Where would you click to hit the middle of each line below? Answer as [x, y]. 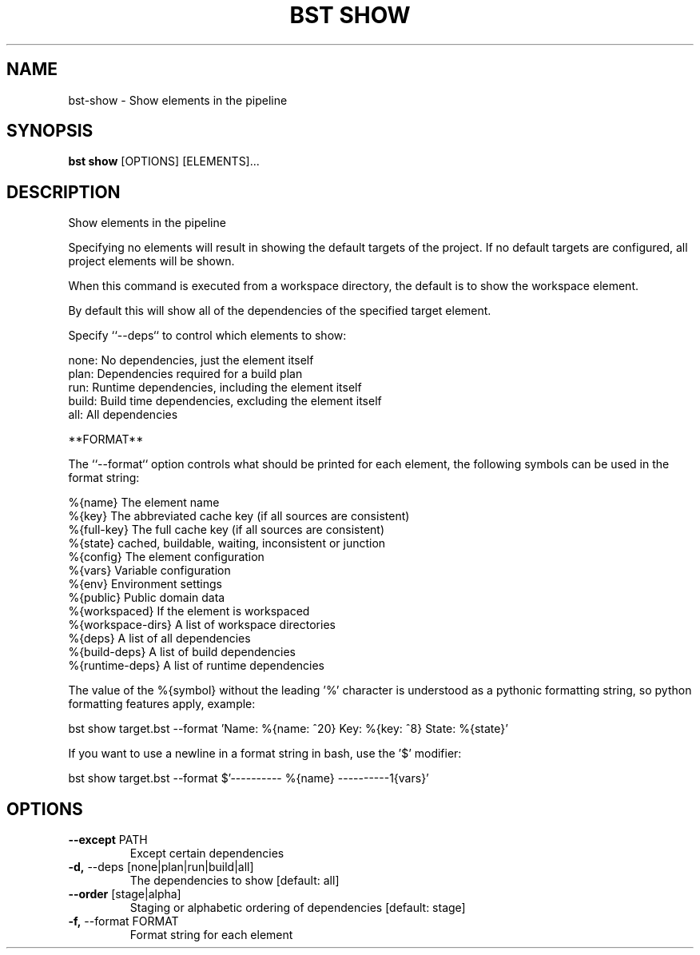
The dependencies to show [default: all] [235, 881]
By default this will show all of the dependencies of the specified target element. [280, 311]
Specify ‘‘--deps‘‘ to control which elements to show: [207, 336]
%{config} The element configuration [166, 557]
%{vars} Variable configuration [149, 571]
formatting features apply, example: [162, 704]
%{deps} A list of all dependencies [159, 639]
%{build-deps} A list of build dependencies [182, 652]
